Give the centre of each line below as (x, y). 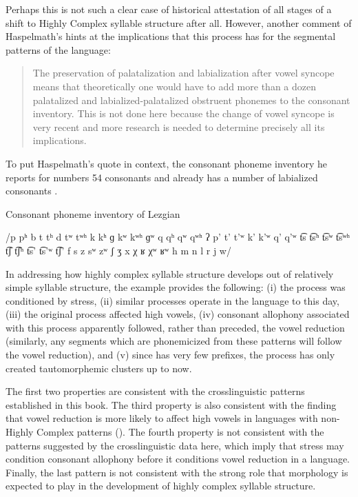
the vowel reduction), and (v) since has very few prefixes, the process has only (170, 355)
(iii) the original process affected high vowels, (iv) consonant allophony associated (178, 314)
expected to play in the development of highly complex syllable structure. (161, 486)
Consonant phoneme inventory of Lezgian (93, 213)
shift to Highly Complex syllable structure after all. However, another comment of (179, 22)
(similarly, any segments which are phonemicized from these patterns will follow (174, 341)
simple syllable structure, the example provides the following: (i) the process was (176, 287)
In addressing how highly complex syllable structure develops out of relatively (170, 273)
